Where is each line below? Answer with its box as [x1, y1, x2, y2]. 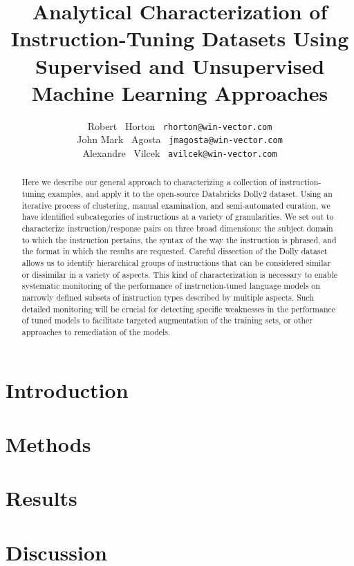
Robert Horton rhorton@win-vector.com [87, 118, 272, 133]
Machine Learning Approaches [31, 78, 328, 106]
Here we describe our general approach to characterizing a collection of [21, 176, 277, 188]
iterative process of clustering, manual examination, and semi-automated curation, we [21, 199, 330, 211]
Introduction [6, 375, 129, 404]
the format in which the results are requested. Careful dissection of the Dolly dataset [21, 245, 328, 257]
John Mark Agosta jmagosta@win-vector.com [77, 132, 283, 147]
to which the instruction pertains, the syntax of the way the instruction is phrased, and [21, 234, 337, 245]
